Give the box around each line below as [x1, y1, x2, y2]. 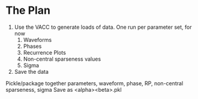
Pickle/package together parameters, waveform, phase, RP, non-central [5, 79, 184, 87]
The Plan [5, 4, 50, 17]
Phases [23, 43, 42, 50]
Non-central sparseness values [23, 55, 101, 62]
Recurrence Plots [23, 49, 67, 56]
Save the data [14, 68, 49, 75]
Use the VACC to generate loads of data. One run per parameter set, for [14, 23, 192, 31]
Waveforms [23, 36, 52, 43]
